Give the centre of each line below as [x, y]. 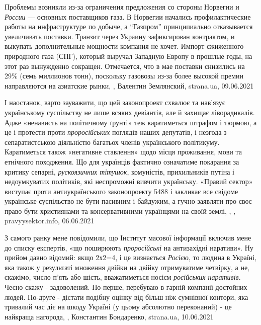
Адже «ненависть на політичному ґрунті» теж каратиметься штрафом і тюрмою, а [131, 122]
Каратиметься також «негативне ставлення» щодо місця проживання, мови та [123, 152]
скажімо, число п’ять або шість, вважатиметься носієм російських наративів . [123, 277]
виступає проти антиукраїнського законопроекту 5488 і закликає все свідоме [121, 191]
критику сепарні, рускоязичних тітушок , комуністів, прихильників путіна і [119, 171]
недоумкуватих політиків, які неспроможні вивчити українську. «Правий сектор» [129, 181]
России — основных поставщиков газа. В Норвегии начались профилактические [128, 16]
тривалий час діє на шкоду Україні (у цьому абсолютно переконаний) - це [118, 307]
